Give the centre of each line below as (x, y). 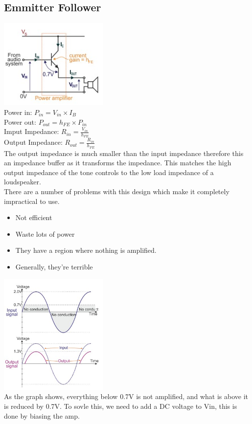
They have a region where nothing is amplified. (86, 250)
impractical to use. (32, 201)
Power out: (20, 122)
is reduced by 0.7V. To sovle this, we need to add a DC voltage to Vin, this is (121, 406)
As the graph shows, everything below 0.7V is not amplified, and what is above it (126, 396)
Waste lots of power (45, 234)
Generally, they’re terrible (54, 266)
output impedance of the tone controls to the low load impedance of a (109, 172)
